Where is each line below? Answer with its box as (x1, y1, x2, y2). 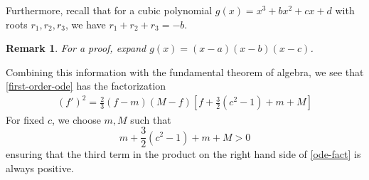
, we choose (52, 112, 101, 127)
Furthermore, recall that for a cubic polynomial (6, 3, 213, 17)
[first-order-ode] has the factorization (6, 78, 166, 93)
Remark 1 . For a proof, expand (6, 41, 146, 55)
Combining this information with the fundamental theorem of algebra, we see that (6, 64, 364, 79)
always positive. (6, 160, 74, 175)
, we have (65, 16, 106, 31)
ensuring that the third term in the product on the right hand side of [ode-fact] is (6, 147, 361, 162)
